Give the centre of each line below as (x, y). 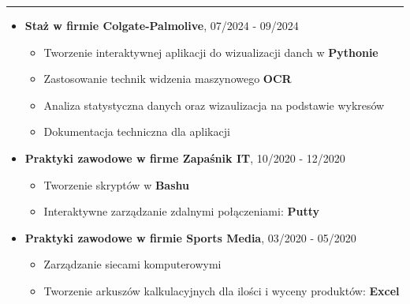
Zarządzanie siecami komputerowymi (132, 264)
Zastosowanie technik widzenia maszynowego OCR (168, 79)
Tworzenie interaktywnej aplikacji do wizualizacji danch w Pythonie (211, 52)
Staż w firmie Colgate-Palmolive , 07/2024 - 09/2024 (162, 25)
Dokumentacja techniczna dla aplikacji (137, 131)
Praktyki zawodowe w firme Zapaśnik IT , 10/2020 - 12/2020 (185, 158)
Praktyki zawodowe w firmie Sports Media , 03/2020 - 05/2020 (190, 237)
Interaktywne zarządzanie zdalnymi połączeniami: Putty (182, 211)
